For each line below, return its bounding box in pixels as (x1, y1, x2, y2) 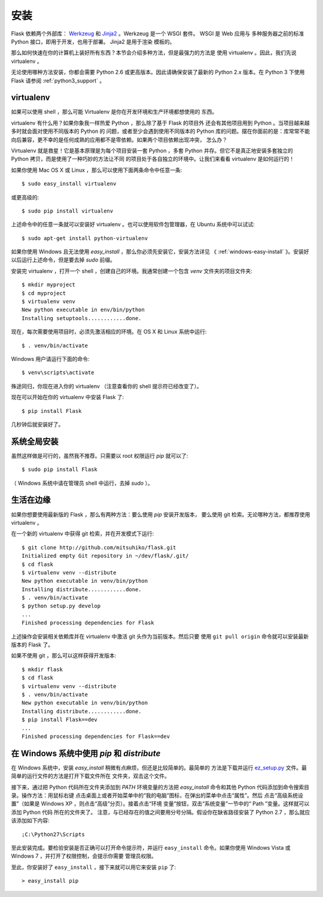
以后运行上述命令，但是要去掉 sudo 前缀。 (11, 256, 116, 263)
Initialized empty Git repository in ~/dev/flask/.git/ (22, 552, 189, 560)
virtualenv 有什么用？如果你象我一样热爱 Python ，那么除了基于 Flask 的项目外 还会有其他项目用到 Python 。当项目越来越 (11, 119, 310, 126)
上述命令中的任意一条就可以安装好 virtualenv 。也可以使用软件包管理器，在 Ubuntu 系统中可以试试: (11, 221, 255, 228)
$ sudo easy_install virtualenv (22, 180, 117, 187)
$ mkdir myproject (22, 281, 76, 288)
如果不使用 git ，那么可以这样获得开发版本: (11, 652, 117, 659)
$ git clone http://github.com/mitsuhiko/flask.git (22, 544, 176, 551)
